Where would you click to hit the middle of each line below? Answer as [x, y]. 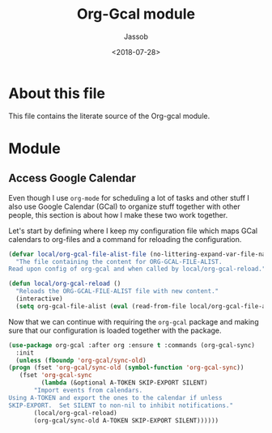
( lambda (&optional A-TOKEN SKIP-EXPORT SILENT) [124, 383]
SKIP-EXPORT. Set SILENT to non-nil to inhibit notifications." [121, 405]
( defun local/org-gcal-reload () [65, 284]
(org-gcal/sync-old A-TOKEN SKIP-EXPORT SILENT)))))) [126, 420]
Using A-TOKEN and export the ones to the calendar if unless [115, 397]
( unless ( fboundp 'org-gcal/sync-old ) [81, 360]
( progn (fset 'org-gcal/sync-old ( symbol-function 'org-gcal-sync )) [126, 368]
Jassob [136, 36]
